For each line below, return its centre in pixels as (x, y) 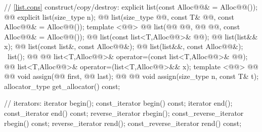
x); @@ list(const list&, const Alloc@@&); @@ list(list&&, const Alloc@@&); (124, 46)
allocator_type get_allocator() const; (62, 86)
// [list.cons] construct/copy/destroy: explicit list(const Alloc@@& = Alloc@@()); (131, 7)
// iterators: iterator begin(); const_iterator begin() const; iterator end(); (118, 103)
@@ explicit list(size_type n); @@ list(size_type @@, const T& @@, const (119, 16)
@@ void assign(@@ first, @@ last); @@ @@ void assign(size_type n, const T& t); (132, 76)
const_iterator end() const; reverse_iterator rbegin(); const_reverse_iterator (124, 113)
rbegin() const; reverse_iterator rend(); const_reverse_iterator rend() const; (123, 123)
